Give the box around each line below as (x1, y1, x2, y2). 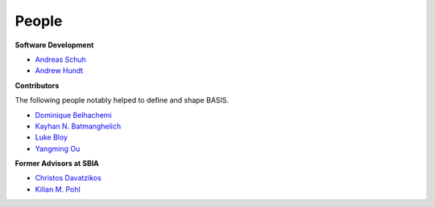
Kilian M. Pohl (35, 185, 81, 194)
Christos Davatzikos (35, 173, 102, 183)
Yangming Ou (35, 144, 81, 153)
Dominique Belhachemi (35, 110, 112, 120)
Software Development (14, 40, 94, 50)
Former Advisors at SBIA (14, 159, 100, 168)
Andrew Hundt (35, 66, 84, 75)
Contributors (14, 80, 60, 90)
